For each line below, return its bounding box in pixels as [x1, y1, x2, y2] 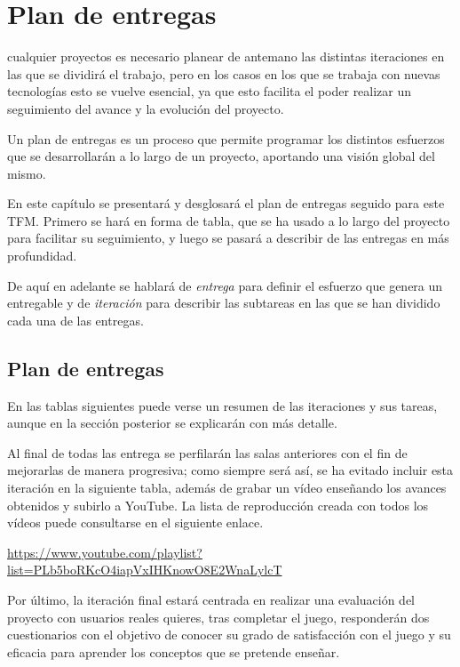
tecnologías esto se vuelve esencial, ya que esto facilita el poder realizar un [7, 82, 412, 100]
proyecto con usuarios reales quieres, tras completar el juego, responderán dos [7, 607, 430, 626]
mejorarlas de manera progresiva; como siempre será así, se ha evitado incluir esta [7, 461, 454, 479]
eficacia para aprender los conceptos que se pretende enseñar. [7, 642, 340, 661]
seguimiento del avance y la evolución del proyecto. [7, 99, 284, 117]
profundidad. [7, 246, 77, 265]
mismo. [7, 164, 46, 182]
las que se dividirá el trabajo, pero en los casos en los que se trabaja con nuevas [7, 64, 440, 83]
